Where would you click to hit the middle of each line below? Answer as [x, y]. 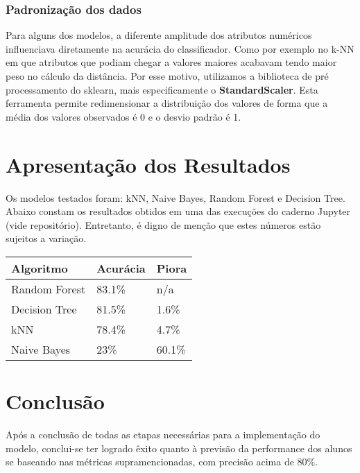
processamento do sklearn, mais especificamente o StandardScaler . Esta [162, 89]
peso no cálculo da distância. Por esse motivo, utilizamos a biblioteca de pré [167, 76]
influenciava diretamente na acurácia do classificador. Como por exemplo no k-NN [180, 48]
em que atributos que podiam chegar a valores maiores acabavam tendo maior [171, 62]
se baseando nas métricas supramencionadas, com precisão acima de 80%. [162, 462]
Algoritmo [40, 268]
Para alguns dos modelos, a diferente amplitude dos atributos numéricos [159, 35]
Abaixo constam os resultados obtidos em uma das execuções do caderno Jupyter [178, 211]
